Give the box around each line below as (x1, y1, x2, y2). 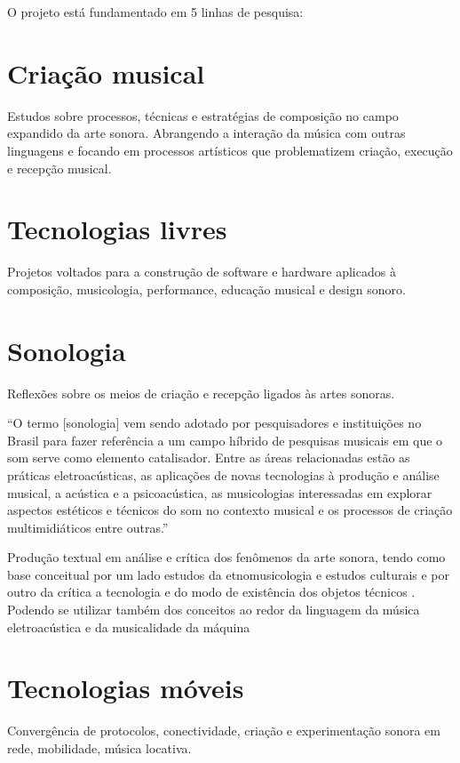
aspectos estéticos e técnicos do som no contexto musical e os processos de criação (7, 501, 453, 519)
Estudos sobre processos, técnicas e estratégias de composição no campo (7, 106, 399, 124)
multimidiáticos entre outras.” (7, 518, 169, 536)
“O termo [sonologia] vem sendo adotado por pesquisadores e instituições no (7, 414, 422, 432)
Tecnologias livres (7, 211, 227, 247)
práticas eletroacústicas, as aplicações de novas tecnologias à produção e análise (7, 465, 440, 484)
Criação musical (7, 54, 205, 91)
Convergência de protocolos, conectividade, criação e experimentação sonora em (7, 721, 440, 740)
